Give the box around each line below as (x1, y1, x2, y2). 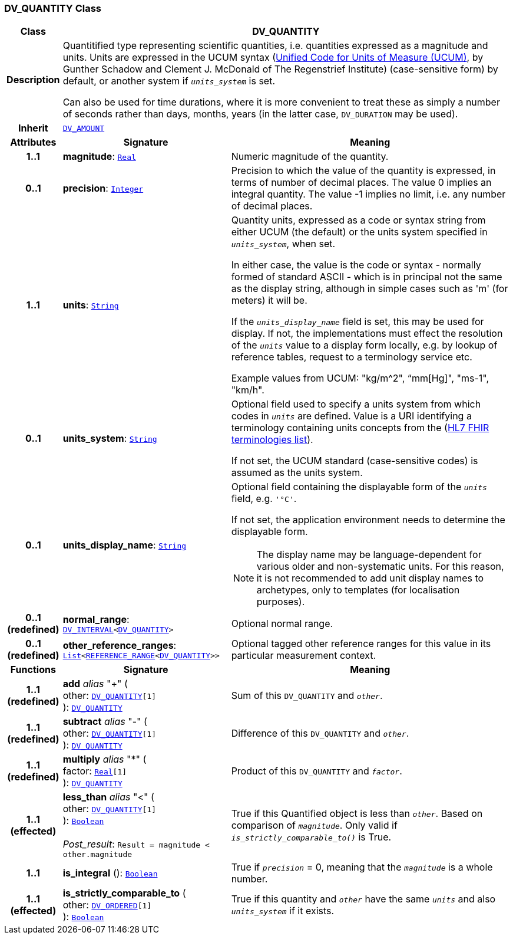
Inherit (18, 122, 48, 134)
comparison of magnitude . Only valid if (231, 819, 398, 831)
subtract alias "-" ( (62, 715, 147, 728)
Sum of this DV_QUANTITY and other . (231, 690, 383, 702)
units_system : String (62, 432, 157, 445)
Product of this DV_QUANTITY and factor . (231, 765, 402, 777)
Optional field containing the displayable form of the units (231, 481, 487, 493)
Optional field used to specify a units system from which (231, 398, 481, 411)
